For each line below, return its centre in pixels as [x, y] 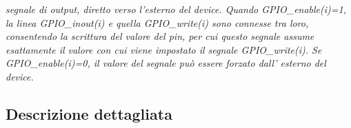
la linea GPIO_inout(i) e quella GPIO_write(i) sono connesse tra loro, [157, 22]
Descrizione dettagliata [89, 113]
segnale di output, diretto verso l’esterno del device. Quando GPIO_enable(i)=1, [176, 9]
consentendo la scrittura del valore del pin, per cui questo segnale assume [160, 36]
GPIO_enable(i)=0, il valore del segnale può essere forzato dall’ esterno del [166, 63]
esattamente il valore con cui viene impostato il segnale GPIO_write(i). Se [164, 49]
